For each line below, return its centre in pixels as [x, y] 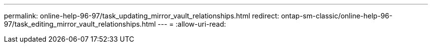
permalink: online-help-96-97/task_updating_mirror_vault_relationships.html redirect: [142, 16]
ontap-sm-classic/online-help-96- [337, 16]
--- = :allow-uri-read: [192, 24]
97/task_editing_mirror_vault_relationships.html [80, 24]
